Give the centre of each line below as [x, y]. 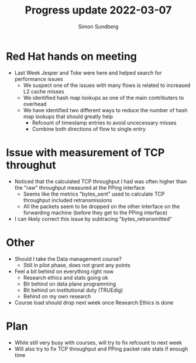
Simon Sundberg [98, 26]
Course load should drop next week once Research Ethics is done [94, 302]
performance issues [39, 79]
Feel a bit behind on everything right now [64, 271]
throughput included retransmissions [68, 200]
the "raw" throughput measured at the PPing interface [80, 187]
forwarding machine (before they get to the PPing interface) [95, 213]
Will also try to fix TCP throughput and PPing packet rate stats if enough [101, 349]
